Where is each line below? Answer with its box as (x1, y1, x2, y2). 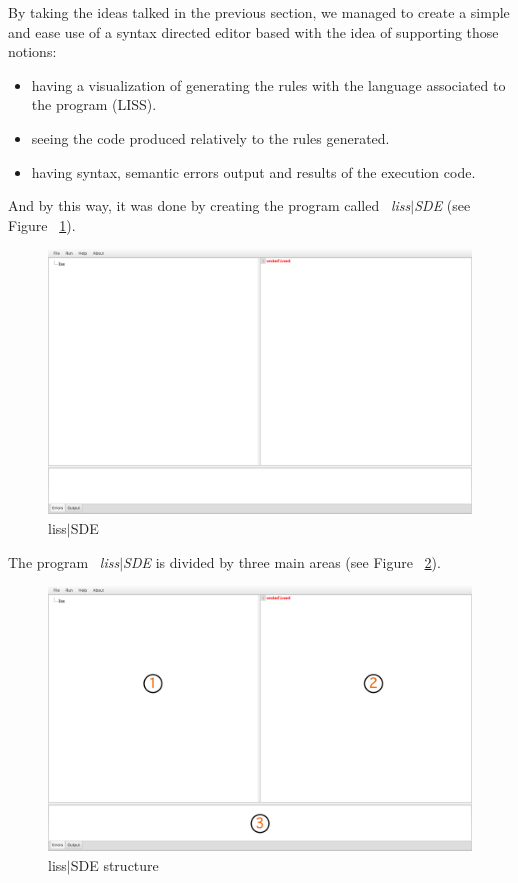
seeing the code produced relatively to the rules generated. (31, 127, 390, 148)
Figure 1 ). (8, 214, 76, 235)
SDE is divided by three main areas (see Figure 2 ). (123, 551, 441, 572)
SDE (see (414, 195, 471, 216)
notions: (8, 41, 57, 62)
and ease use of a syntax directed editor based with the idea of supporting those (8, 21, 499, 42)
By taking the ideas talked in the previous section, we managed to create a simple (8, 2, 510, 22)
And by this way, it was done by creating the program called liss (8, 195, 411, 216)
